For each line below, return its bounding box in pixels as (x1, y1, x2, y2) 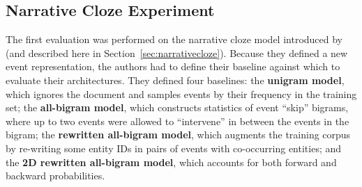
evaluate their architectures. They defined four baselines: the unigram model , (6, 72, 345, 87)
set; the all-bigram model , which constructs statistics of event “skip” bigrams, (6, 100, 349, 115)
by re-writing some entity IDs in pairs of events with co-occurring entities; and (6, 140, 342, 155)
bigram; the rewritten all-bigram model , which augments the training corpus (6, 127, 351, 142)
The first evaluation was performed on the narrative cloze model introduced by (6, 32, 342, 47)
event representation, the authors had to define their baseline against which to (6, 59, 340, 74)
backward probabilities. (6, 168, 105, 183)
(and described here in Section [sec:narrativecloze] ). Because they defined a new (6, 45, 348, 60)
